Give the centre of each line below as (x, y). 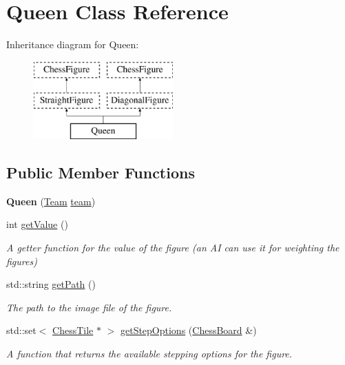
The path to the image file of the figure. (89, 307)
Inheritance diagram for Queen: (73, 44)
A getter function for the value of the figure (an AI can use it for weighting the (173, 248)
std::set (21, 330)
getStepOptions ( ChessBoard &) (188, 330)
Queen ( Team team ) (51, 201)
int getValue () (37, 224)
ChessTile (73, 330)
